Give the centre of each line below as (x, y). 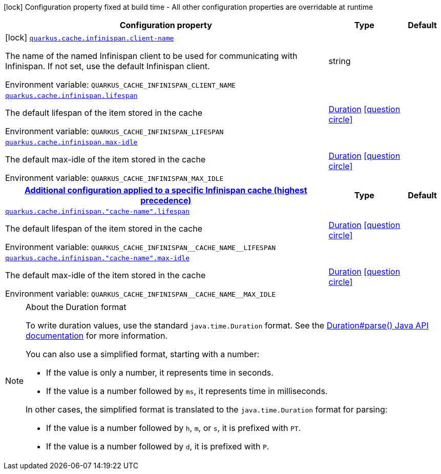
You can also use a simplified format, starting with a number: (143, 354)
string (340, 61)
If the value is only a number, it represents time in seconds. (160, 373)
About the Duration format (76, 307)
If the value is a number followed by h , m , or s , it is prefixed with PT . (174, 428)
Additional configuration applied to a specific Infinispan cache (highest (166, 190)
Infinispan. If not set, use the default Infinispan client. (108, 66)
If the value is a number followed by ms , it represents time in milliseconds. (187, 391)
